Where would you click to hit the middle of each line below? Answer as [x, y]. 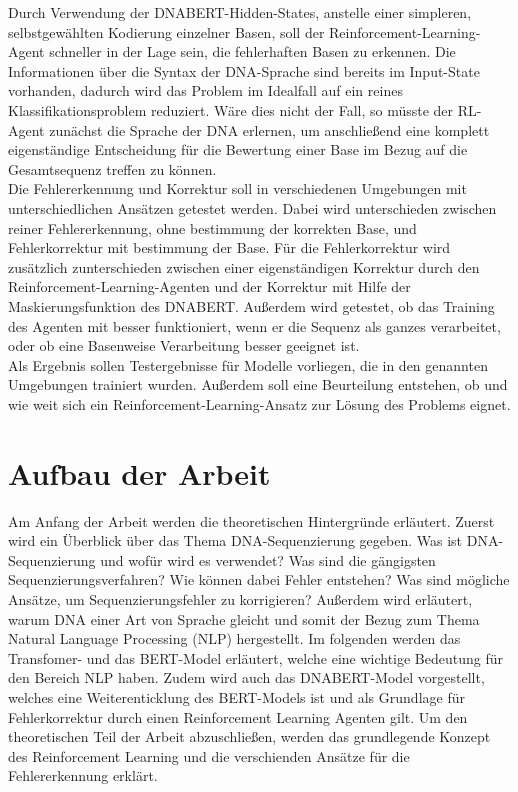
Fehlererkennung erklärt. [83, 775]
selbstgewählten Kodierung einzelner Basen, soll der [166, 31]
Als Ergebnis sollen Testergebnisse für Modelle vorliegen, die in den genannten [248, 364]
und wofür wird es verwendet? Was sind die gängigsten [268, 559]
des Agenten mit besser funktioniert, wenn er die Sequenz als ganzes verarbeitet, [254, 325]
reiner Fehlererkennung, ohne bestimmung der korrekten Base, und [212, 227]
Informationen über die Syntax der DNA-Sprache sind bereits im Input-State [244, 70]
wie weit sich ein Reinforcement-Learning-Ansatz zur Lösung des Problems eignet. [259, 403]
